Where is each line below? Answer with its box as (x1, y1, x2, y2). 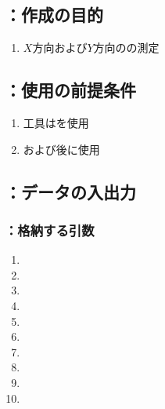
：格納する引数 (5, 220, 95, 239)
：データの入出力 (5, 179, 136, 203)
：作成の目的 (5, 2, 103, 27)
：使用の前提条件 (5, 78, 136, 102)
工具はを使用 (23, 115, 89, 130)
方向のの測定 (93, 39, 160, 56)
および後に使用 (23, 141, 100, 157)
